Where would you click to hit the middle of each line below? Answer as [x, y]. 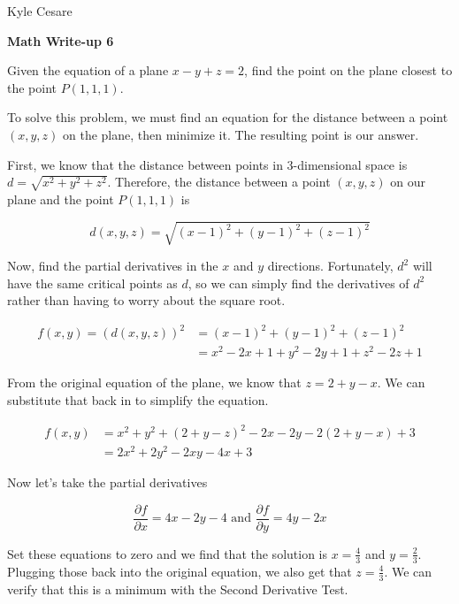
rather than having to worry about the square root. [146, 300]
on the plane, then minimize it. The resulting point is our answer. [241, 134]
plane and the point [61, 199]
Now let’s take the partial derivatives [107, 482]
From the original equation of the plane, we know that [154, 382]
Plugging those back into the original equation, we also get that [180, 571]
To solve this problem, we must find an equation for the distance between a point [228, 117]
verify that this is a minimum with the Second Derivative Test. [178, 589]
